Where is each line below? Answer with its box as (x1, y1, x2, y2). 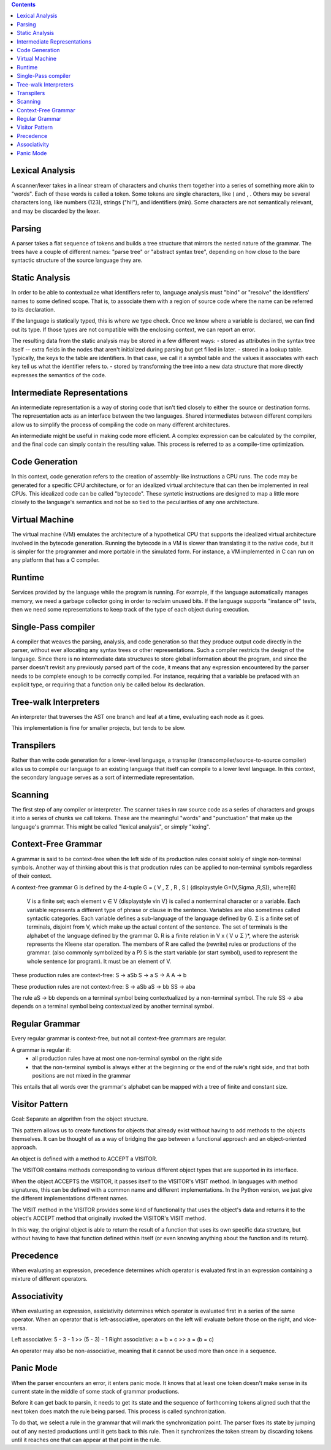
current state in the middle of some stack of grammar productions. (11, 1387, 180, 1395)
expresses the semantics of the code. (11, 371, 107, 378)
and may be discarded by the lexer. (11, 207, 101, 215)
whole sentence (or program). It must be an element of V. (26, 957, 172, 965)
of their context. (11, 872, 52, 880)
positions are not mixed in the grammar (32, 1072, 131, 1079)
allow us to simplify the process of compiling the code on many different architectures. (11, 421, 230, 428)
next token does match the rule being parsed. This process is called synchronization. (11, 1408, 226, 1415)
